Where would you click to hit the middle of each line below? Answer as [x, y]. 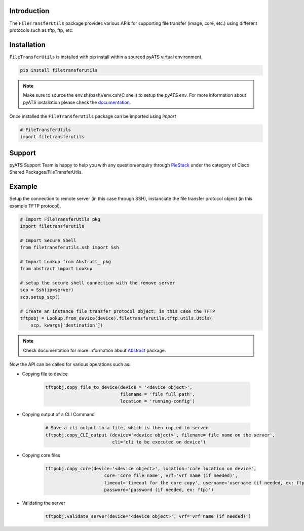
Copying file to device [45, 374]
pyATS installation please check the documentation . [77, 102]
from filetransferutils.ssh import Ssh [69, 248]
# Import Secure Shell [48, 240]
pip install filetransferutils [59, 70]
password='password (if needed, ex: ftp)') [159, 490]
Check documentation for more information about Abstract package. [94, 350]
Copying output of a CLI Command [58, 415]
